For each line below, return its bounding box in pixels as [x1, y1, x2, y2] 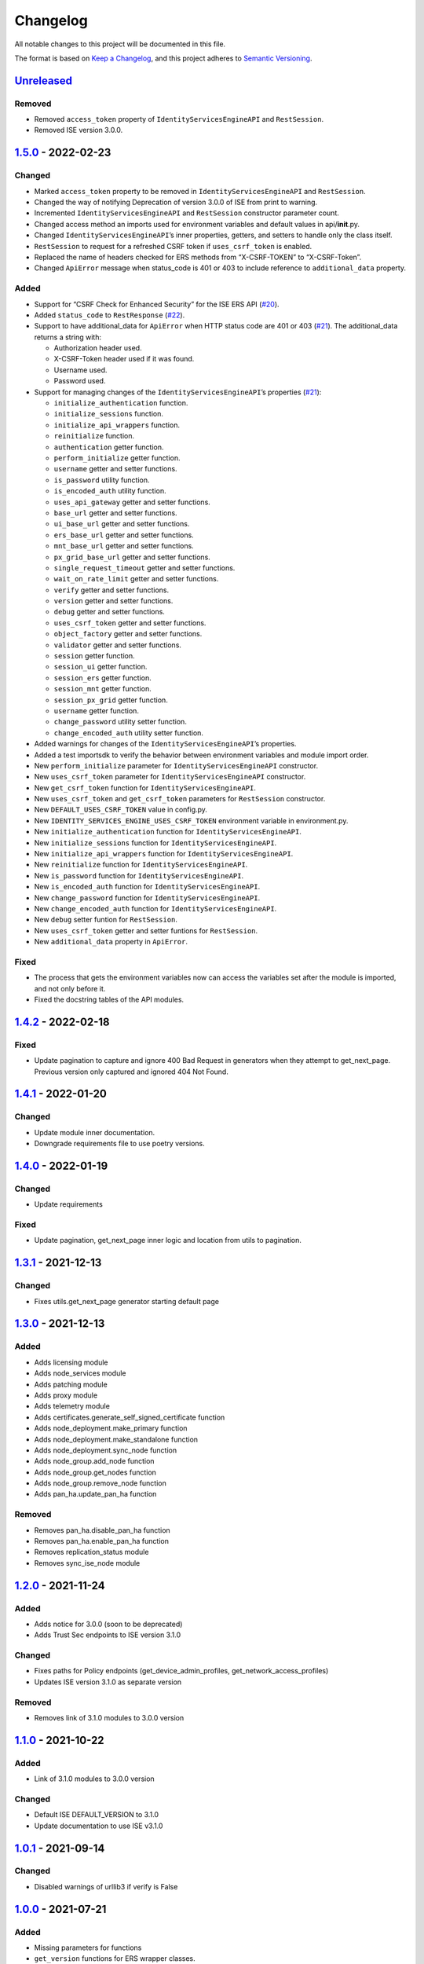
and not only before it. [34, 984, 106, 993]
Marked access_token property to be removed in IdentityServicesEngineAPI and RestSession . [34, 186, 367, 196]
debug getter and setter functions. [53, 607, 165, 617]
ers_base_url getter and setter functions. [53, 530, 194, 540]
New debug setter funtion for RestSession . [34, 915, 178, 925]
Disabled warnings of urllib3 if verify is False [34, 1882, 178, 1891]
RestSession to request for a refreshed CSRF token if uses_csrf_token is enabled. [34, 241, 313, 251]
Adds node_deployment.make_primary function [34, 1424, 188, 1433]
